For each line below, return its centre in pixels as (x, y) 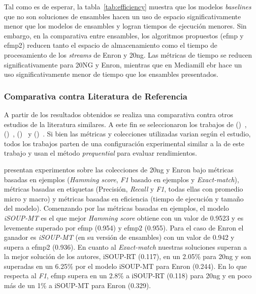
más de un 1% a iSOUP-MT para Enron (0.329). (78, 285)
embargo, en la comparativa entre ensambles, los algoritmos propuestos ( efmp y (124, 35)
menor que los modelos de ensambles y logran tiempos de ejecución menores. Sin (125, 26)
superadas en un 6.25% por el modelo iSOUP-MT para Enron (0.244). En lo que (126, 266)
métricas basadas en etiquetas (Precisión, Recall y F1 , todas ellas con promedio (124, 189)
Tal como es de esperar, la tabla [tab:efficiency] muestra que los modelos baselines (128, 6)
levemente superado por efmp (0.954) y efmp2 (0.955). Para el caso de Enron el (124, 227)
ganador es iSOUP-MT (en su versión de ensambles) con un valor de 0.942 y (119, 237)
